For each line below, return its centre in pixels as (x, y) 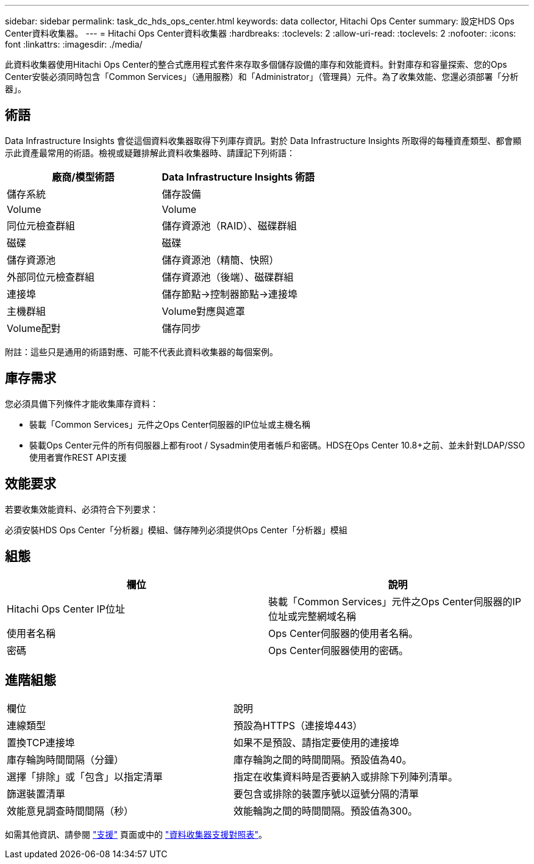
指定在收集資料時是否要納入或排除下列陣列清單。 (346, 777)
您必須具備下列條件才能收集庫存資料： (82, 403)
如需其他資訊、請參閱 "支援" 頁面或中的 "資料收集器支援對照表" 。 (136, 835)
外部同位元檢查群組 (51, 277)
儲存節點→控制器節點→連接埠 (230, 294)
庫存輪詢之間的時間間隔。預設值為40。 (323, 760)
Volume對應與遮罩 (204, 311)
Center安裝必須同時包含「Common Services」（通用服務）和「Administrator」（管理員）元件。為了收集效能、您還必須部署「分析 (262, 77)
